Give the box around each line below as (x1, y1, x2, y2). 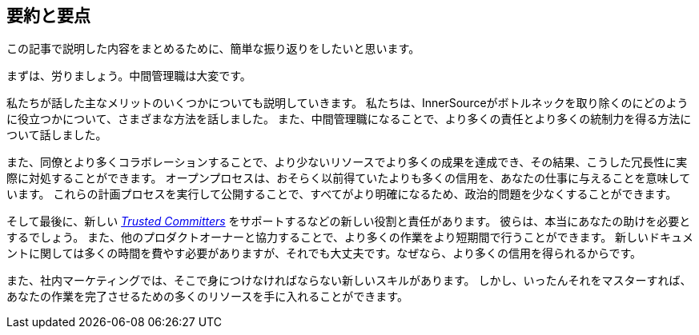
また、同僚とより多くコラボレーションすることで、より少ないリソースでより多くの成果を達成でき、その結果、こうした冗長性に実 (6, 155, 688, 169)
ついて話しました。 (6, 128, 107, 142)
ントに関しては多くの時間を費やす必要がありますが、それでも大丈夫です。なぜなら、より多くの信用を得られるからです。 (6, 246, 642, 261)
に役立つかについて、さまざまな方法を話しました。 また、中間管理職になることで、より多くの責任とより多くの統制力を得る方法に (6, 112, 692, 126)
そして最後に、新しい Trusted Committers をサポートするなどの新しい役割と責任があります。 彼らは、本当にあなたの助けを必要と (6, 214, 691, 229)
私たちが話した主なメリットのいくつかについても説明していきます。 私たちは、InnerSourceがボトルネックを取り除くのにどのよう (6, 96, 689, 110)
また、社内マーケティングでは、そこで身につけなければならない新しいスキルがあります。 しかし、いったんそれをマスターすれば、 (6, 273, 692, 288)
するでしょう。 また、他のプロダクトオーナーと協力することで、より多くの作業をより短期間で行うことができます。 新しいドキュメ (6, 230, 694, 245)
